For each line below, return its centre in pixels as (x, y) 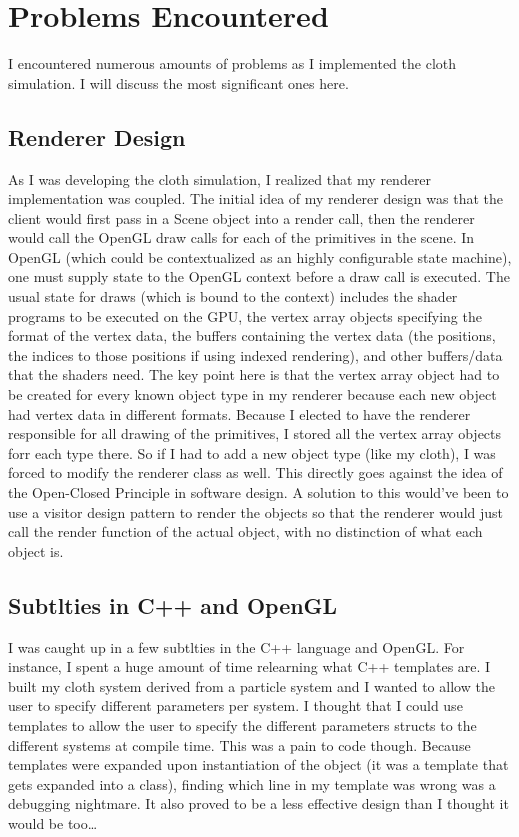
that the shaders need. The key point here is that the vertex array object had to (254, 374)
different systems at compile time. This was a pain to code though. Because (239, 744)
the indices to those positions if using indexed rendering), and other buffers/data (255, 354)
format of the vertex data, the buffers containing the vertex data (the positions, (252, 335)
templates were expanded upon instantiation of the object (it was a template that (258, 764)
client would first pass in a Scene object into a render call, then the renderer (241, 217)
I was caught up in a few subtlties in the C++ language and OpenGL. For (236, 646)
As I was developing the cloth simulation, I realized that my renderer (220, 178)
